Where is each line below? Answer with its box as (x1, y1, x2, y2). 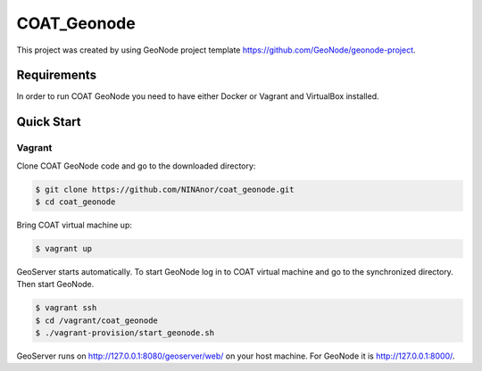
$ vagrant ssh (35, 303, 97, 313)
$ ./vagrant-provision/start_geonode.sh (35, 328, 214, 338)
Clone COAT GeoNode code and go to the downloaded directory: (16, 161, 256, 171)
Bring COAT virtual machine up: (16, 219, 133, 230)
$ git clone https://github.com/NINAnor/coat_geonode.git (35, 184, 295, 194)
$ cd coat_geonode (35, 196, 116, 207)
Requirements (16, 68, 97, 83)
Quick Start (16, 114, 81, 129)
